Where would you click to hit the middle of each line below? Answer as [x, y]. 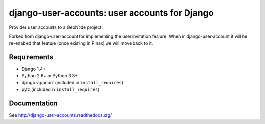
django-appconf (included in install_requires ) [72, 83]
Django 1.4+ [34, 69]
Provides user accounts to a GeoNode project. [56, 27]
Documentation [33, 104]
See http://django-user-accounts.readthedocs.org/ [61, 115]
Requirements [31, 57]
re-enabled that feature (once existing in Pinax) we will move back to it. [81, 43]
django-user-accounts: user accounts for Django [111, 13]
